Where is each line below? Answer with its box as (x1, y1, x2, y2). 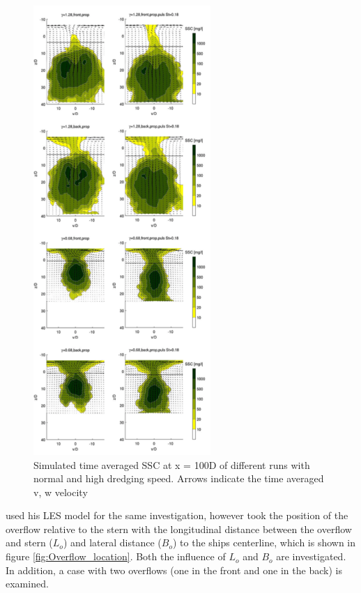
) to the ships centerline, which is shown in (172, 535, 356, 550)
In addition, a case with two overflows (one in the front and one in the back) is (6, 562, 342, 577)
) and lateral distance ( (63, 535, 162, 550)
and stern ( (6, 535, 53, 550)
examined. (6, 576, 49, 591)
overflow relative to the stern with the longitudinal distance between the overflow (6, 521, 352, 536)
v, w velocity (33, 484, 88, 499)
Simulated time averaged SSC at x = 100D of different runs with (33, 457, 310, 472)
